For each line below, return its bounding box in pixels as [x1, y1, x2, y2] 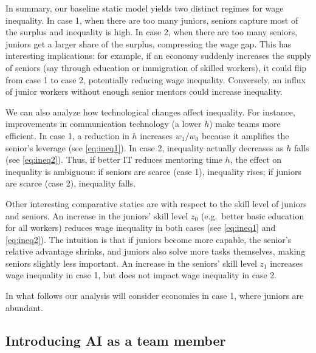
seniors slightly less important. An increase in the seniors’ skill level [5, 256, 257, 269]
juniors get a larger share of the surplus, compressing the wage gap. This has [5, 37, 292, 50]
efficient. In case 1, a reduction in [5, 129, 129, 142]
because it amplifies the [201, 129, 289, 142]
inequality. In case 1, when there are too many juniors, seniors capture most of [5, 13, 298, 26]
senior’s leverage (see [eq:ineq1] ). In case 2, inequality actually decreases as [5, 141, 284, 154]
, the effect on [230, 153, 282, 166]
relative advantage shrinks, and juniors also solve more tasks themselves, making [5, 245, 306, 258]
